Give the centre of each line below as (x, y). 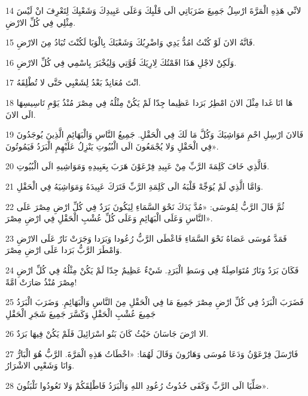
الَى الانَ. (21, 114)
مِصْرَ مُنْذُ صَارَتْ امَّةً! (41, 281)
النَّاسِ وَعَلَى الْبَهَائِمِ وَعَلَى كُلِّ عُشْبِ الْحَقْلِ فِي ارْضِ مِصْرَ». (109, 218)
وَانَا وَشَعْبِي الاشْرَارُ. (40, 365)
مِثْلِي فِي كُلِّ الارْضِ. (41, 22)
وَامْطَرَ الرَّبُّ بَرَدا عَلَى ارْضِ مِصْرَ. (64, 250)
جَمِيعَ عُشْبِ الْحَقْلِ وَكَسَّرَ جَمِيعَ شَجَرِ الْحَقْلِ (81, 313)
